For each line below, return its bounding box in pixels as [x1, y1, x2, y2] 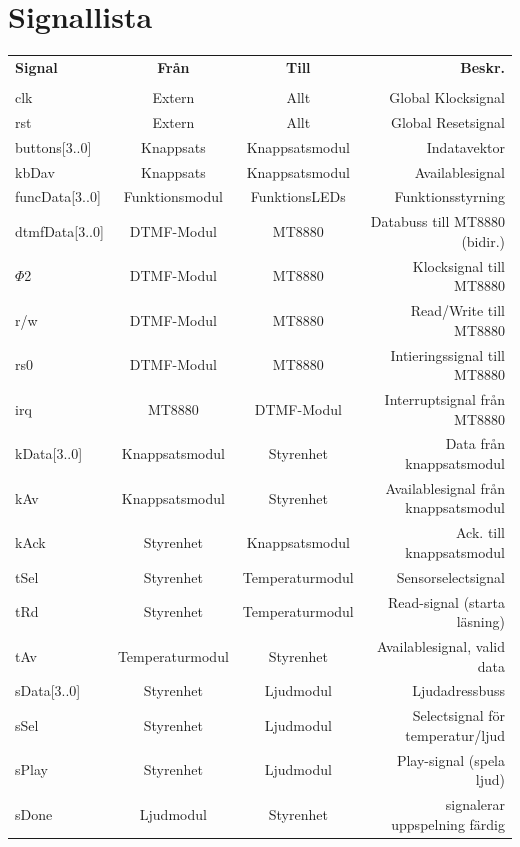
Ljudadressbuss [412, 680, 505, 701]
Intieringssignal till [390, 344, 505, 365]
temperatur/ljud [405, 724, 505, 745]
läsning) [456, 611, 505, 632]
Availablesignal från [385, 477, 505, 498]
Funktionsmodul [123, 186, 223, 207]
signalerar [445, 794, 505, 815]
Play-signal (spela [396, 749, 505, 770]
